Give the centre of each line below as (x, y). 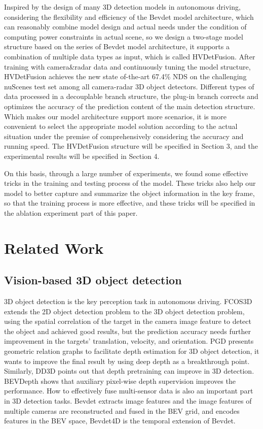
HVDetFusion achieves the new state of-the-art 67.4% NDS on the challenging (125, 76)
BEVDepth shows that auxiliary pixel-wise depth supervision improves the (120, 381)
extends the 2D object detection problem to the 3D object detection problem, (124, 311)
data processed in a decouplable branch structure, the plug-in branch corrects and (131, 96)
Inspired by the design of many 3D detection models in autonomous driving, (122, 7)
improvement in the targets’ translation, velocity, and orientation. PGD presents (129, 341)
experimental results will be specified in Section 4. (82, 156)
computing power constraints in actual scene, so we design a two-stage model (124, 36)
